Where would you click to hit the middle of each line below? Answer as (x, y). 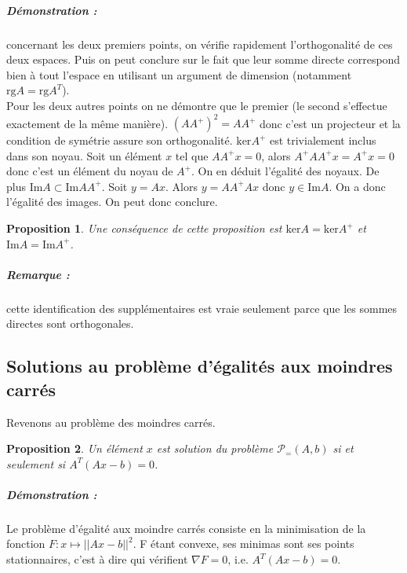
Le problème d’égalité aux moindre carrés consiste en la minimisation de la (186, 528)
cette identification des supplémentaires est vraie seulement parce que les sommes (202, 308)
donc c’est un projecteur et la (330, 123)
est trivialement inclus (323, 140)
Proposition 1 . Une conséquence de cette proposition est (144, 228)
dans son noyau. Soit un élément (84, 155)
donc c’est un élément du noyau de (90, 171)
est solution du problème (215, 448)
